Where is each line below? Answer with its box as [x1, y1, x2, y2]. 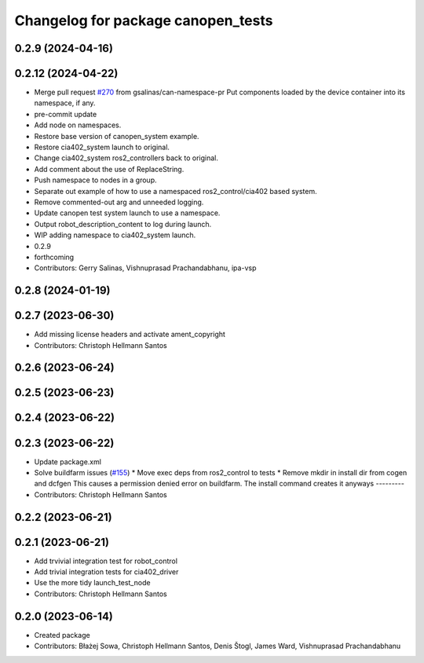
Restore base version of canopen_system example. [34, 131, 199, 141]
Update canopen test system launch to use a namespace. [34, 208, 221, 218]
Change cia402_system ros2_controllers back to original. [34, 153, 219, 163]
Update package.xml [34, 456, 102, 467]
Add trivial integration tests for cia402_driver [34, 567, 179, 577]
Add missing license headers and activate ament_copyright [34, 330, 225, 339]
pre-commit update [34, 109, 97, 119]
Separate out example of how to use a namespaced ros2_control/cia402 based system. [34, 186, 317, 196]
